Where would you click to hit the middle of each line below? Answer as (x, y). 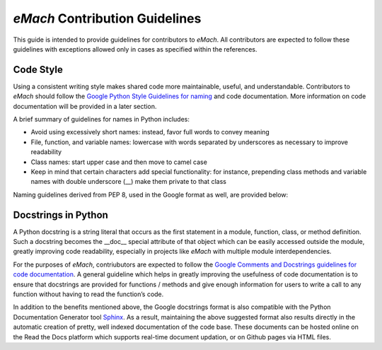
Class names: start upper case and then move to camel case (119, 162)
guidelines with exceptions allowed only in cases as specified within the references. (135, 49)
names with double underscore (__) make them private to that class (128, 182)
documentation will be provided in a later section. (85, 106)
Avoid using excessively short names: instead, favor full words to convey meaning (150, 132)
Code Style (38, 70)
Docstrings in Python (61, 215)
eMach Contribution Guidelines (107, 18)
